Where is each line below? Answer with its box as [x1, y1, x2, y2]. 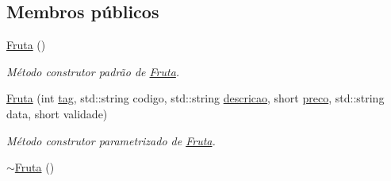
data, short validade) [6, 105, 108, 121]
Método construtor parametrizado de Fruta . [6, 132, 216, 148]
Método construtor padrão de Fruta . [6, 63, 180, 79]
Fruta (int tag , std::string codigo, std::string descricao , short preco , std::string [6, 90, 385, 106]
